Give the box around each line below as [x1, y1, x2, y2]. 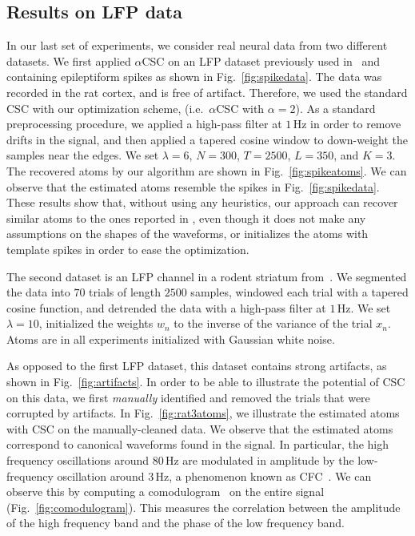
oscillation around [57, 467, 145, 484]
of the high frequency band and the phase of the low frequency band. [6, 514, 345, 531]
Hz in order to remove [293, 115, 401, 132]
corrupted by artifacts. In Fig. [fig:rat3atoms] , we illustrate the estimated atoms [6, 405, 400, 421]
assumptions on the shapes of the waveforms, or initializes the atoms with [6, 225, 369, 242]
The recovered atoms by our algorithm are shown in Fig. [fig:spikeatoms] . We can [6, 162, 407, 179]
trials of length [89, 284, 162, 300]
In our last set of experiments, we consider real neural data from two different [6, 37, 388, 54]
